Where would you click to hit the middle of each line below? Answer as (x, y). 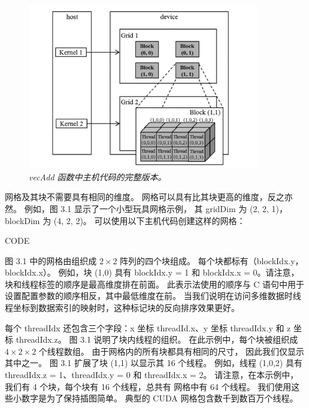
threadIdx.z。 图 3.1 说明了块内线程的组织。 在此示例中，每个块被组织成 (157, 339)
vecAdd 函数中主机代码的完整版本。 (98, 176)
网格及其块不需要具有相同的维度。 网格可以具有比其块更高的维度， (136, 197)
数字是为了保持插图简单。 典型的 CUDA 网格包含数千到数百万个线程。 (160, 398)
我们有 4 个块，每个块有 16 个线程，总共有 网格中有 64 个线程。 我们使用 (148, 386)
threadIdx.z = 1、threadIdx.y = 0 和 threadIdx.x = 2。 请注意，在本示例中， (152, 375)
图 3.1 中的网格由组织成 (51, 260)
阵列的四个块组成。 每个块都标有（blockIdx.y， (212, 260)
